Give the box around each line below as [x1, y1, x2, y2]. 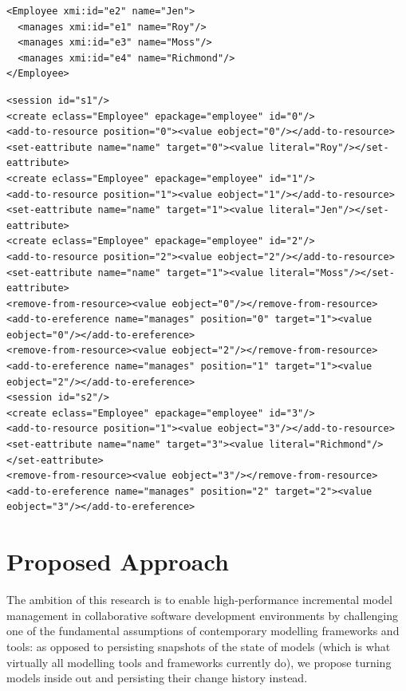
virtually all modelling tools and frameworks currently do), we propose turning [6, 653, 392, 670]
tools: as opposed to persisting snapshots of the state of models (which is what [6, 638, 391, 654]
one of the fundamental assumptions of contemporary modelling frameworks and [6, 622, 400, 639]
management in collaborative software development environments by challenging [6, 606, 399, 623]
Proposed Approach [6, 545, 229, 578]
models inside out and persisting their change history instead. [6, 669, 308, 686]
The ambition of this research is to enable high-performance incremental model [6, 591, 392, 608]
